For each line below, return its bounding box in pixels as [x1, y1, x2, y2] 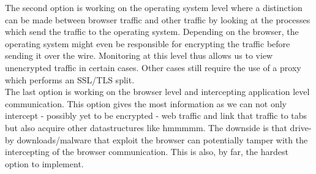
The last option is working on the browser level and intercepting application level [5, 85, 310, 98]
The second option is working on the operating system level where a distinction [5, 1, 303, 13]
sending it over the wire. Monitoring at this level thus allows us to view [5, 49, 273, 62]
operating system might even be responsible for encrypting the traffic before [5, 37, 290, 50]
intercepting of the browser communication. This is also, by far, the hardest [5, 145, 288, 158]
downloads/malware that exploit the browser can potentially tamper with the [17, 133, 308, 146]
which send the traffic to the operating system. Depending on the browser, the [5, 25, 299, 38]
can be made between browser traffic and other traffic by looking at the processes [5, 13, 310, 26]
